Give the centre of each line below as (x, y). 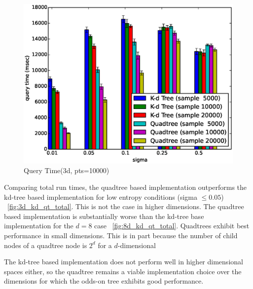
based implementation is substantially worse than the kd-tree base (104, 216)
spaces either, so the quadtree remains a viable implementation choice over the (123, 271)
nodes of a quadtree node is (46, 245)
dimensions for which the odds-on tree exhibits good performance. (104, 281)
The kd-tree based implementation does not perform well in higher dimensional (124, 262)
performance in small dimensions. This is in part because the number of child (121, 235)
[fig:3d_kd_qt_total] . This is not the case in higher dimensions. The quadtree (126, 206)
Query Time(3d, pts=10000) (67, 170)
